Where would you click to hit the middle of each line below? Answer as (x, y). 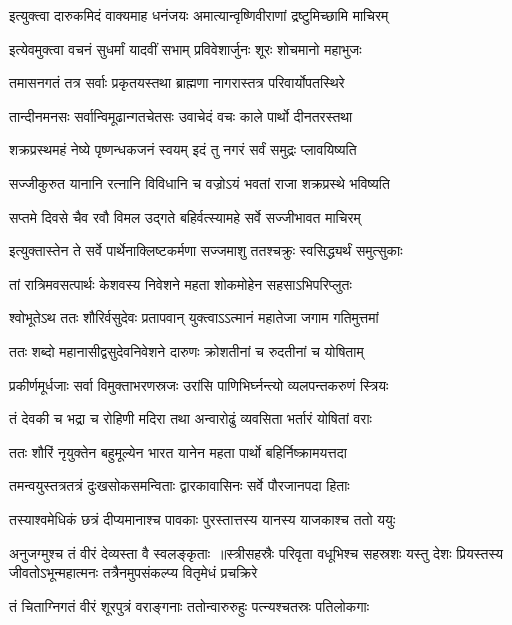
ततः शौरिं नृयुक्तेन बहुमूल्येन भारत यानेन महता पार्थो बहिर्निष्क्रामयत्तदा (178, 451)
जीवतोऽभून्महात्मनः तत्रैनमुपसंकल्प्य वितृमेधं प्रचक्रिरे (133, 572)
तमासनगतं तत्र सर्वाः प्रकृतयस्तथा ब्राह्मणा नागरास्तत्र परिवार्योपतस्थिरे (177, 82)
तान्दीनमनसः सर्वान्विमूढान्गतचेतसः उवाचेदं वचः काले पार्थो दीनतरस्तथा (181, 115)
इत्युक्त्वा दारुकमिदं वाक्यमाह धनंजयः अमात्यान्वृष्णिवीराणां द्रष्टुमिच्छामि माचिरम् (199, 15)
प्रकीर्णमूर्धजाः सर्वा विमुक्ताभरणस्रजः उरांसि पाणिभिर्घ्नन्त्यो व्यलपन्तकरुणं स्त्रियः (199, 384)
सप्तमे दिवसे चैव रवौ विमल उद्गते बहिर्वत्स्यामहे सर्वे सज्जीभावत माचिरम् (185, 216)
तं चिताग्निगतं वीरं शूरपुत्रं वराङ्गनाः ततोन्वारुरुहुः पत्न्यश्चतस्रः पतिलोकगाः (189, 605)
